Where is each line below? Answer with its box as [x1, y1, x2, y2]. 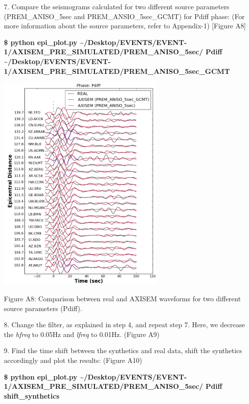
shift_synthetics [4, 390, 60, 401]
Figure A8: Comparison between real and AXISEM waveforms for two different [4, 293, 241, 304]
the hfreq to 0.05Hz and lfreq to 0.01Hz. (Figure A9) [4, 329, 159, 339]
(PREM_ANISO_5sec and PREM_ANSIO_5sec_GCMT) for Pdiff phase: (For [4, 11, 245, 21]
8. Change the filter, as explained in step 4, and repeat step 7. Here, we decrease [4, 319, 245, 330]
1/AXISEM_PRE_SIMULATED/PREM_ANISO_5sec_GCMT [4, 66, 230, 76]
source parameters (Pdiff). [4, 303, 82, 313]
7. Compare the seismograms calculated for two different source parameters [4, 1, 229, 11]
